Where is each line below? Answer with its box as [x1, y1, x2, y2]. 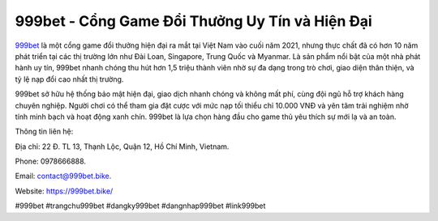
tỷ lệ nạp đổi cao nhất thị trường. [15, 74, 124, 84]
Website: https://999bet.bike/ [15, 186, 114, 196]
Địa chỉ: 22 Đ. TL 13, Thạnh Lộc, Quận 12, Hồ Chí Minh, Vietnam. [15, 142, 230, 151]
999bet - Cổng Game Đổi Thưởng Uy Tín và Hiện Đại [15, 12, 372, 30]
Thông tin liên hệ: [15, 126, 74, 137]
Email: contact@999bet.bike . [15, 171, 112, 181]
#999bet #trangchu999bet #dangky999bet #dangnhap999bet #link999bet [15, 201, 266, 210]
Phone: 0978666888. [15, 156, 87, 166]
